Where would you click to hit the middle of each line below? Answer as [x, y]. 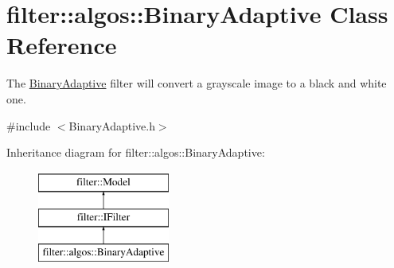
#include [29, 125]
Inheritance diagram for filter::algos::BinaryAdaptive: [136, 152]
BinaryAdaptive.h [112, 125]
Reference [62, 45]
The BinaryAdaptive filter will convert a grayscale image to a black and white [197, 83]
